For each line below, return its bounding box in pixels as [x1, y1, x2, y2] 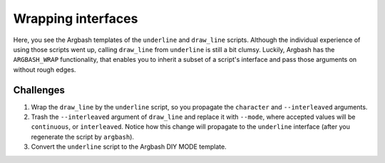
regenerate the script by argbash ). [31, 132, 135, 141]
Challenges [13, 84, 66, 96]
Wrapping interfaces [13, 11, 138, 26]
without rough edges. [13, 65, 76, 74]
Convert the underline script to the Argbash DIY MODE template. [31, 142, 227, 151]
